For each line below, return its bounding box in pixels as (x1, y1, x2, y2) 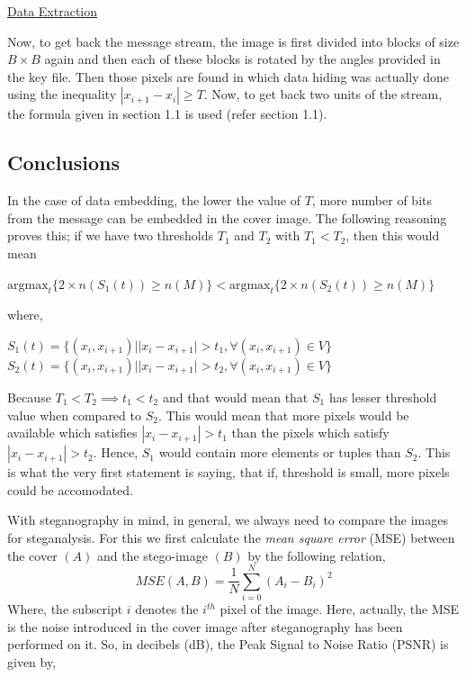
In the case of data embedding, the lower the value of (7, 191, 300, 210)
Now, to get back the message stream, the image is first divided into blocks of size (7, 32, 460, 50)
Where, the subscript (7, 600, 123, 618)
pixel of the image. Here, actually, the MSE (220, 600, 460, 618)
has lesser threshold (328, 387, 437, 406)
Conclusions (7, 149, 121, 176)
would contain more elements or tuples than (158, 443, 401, 462)
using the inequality (7, 85, 117, 104)
